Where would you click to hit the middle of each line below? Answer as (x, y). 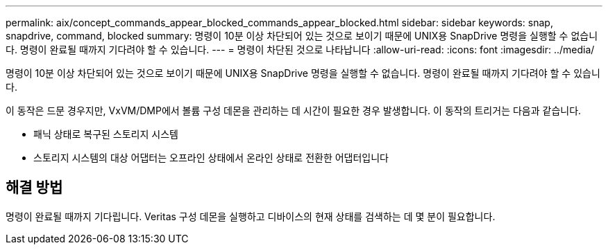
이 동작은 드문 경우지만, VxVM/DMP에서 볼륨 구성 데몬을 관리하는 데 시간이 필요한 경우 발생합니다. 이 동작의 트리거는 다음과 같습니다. (294, 110)
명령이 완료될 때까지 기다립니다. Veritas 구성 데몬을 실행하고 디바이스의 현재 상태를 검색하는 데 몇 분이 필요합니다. (251, 216)
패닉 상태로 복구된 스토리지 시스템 (106, 134)
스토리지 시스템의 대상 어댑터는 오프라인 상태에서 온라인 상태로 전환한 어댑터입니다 (211, 158)
